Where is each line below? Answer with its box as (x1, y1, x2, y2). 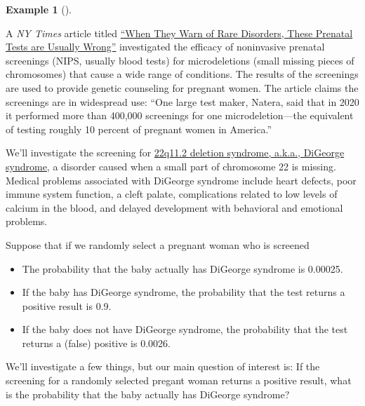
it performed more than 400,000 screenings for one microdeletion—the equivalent (6, 108, 354, 123)
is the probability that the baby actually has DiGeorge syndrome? (6, 386, 290, 401)
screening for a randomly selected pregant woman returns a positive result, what (6, 373, 352, 388)
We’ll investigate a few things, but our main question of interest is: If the (6, 359, 320, 374)
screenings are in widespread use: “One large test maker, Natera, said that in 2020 (6, 94, 359, 109)
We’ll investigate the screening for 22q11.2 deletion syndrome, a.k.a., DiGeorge (6, 145, 345, 160)
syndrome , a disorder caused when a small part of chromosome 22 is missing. (6, 158, 336, 173)
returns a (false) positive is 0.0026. (22, 335, 171, 350)
